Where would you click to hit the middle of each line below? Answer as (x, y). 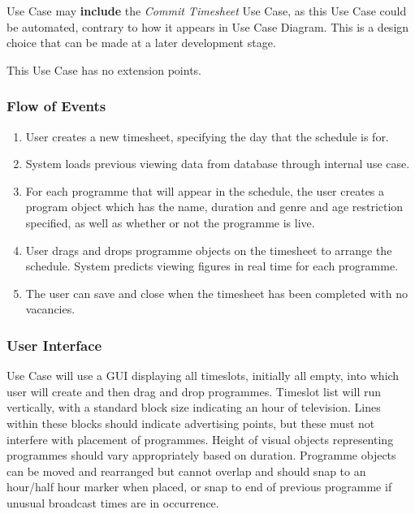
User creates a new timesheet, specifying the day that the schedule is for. (207, 136)
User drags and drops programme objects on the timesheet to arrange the (209, 250)
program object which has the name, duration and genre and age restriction (214, 207)
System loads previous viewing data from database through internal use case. (218, 164)
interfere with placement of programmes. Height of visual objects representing (200, 439)
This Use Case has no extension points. (104, 69)
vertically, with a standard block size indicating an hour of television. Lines (194, 407)
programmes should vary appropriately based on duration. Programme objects (201, 455)
